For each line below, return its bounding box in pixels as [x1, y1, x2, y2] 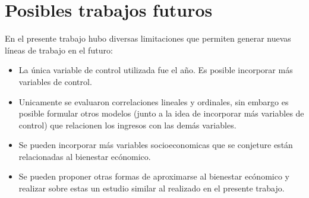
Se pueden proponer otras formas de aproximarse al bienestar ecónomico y [18, 170, 289, 183]
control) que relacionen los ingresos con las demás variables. [18, 118, 237, 131]
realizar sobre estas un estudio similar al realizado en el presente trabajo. [18, 182, 285, 194]
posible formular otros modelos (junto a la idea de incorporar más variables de [18, 107, 304, 120]
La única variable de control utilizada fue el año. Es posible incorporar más [18, 64, 293, 76]
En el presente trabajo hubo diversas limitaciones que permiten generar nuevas [5, 32, 291, 45]
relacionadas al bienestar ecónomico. [18, 150, 151, 162]
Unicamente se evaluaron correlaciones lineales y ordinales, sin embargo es [18, 95, 289, 108]
